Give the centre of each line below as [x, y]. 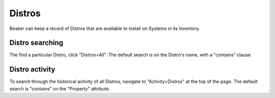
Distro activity [32, 69]
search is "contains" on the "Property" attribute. [60, 88]
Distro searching [36, 43]
